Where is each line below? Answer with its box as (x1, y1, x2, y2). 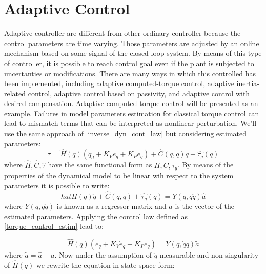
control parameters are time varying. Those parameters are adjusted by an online (4, 37, 259, 48)
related (4, 88, 26, 98)
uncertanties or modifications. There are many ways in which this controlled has (4, 68, 256, 78)
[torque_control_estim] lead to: (4, 221, 104, 231)
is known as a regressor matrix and (56, 201, 167, 211)
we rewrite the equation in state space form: (36, 259, 175, 270)
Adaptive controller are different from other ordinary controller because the (4, 28, 241, 38)
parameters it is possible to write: (4, 180, 110, 191)
